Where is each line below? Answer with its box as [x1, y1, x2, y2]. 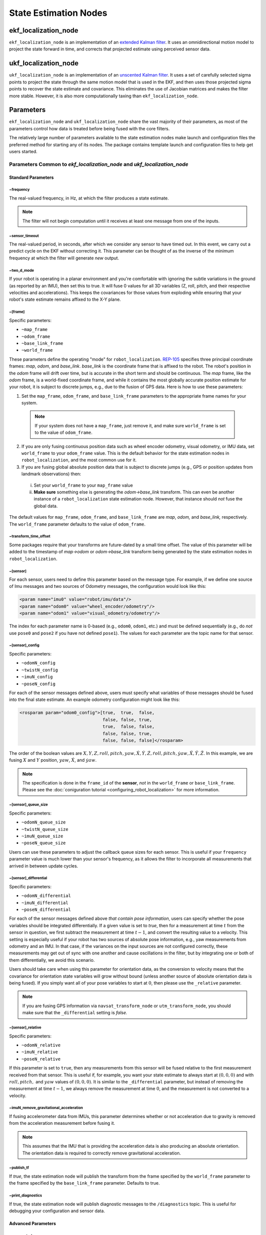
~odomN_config [21, 660, 56, 666]
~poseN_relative [21, 1056, 61, 1062]
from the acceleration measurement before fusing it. [9, 1120, 115, 1126]
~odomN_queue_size [21, 820, 66, 825]
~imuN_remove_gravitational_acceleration [9, 1106, 83, 1111]
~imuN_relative [21, 1049, 59, 1055]
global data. [33, 503, 58, 509]
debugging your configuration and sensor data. [9, 1208, 105, 1214]
